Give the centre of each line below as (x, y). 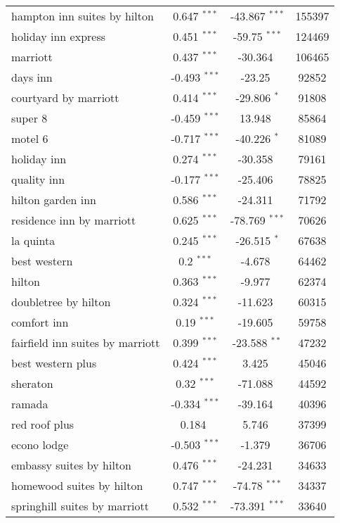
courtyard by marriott (65, 97)
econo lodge (40, 445)
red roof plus (43, 424)
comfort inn (40, 322)
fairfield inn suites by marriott (86, 342)
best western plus (54, 363)
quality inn (38, 179)
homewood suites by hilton (77, 485)
